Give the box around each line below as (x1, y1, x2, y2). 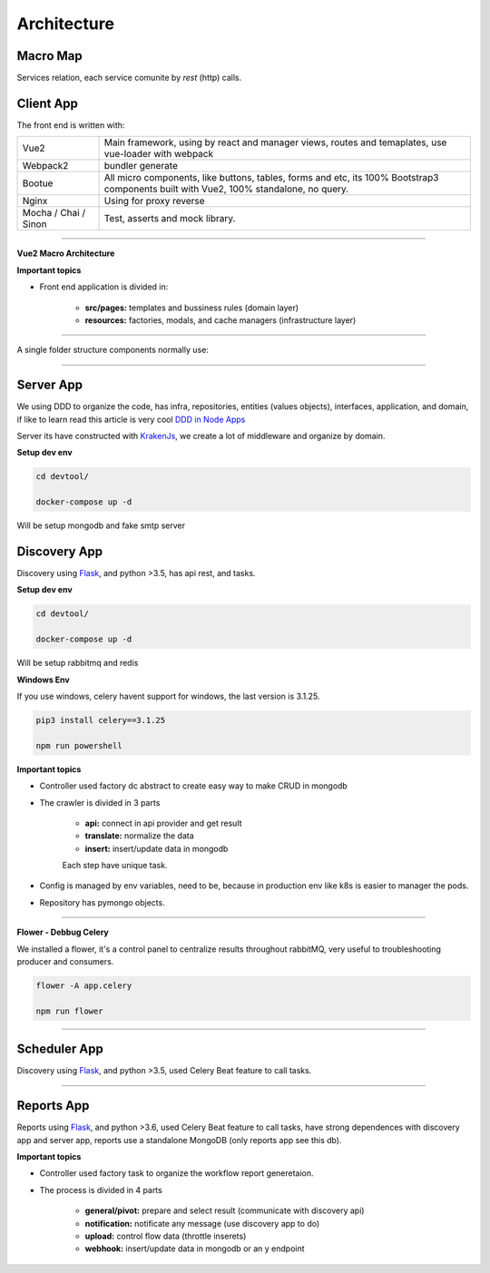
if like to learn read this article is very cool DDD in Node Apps (16, 414, 246, 425)
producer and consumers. (16, 956, 114, 967)
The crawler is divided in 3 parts (39, 797, 161, 808)
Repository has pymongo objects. (39, 896, 165, 907)
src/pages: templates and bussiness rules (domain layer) (84, 302, 299, 313)
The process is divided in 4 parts (39, 1184, 162, 1195)
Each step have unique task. (62, 860, 168, 871)
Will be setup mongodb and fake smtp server (16, 520, 186, 531)
